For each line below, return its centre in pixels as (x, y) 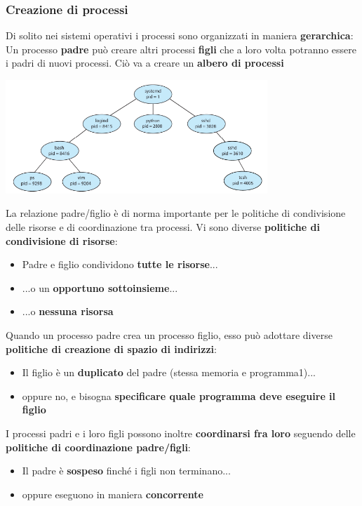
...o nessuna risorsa (68, 311)
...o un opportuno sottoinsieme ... (100, 287)
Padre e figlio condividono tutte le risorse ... (120, 264)
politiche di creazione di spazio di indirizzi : (111, 348)
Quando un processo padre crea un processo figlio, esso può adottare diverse (169, 335)
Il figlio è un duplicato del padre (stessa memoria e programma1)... (169, 372)
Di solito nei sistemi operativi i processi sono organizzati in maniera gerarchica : (180, 35)
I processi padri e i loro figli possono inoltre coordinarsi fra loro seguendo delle (181, 433)
